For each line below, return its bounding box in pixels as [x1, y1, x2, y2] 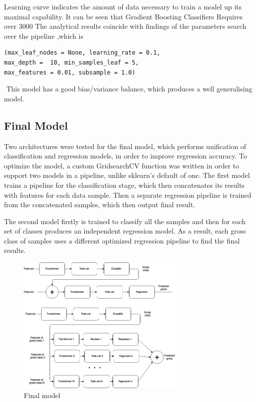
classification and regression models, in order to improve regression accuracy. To [4, 151, 247, 161]
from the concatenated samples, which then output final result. [4, 199, 195, 210]
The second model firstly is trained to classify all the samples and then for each [4, 216, 246, 226]
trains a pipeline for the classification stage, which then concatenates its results [4, 179, 245, 190]
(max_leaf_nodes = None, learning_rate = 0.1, [4, 49, 160, 57]
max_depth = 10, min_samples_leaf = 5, [4, 59, 139, 66]
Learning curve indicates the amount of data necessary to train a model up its [4, 1, 242, 11]
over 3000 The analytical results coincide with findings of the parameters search [4, 21, 247, 31]
